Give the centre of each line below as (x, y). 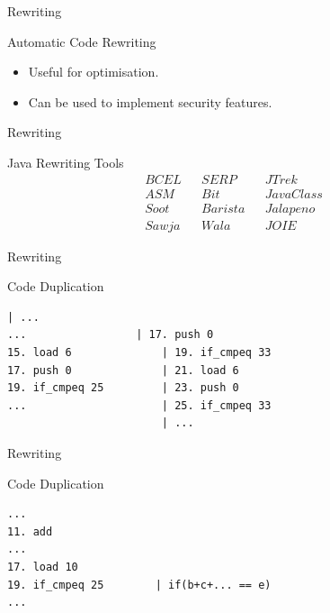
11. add (30, 531)
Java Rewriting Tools (66, 162)
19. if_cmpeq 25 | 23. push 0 (123, 388)
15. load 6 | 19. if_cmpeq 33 (139, 353)
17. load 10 (43, 567)
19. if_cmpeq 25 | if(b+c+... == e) (139, 585)
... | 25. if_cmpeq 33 (139, 405)
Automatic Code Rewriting (82, 41)
